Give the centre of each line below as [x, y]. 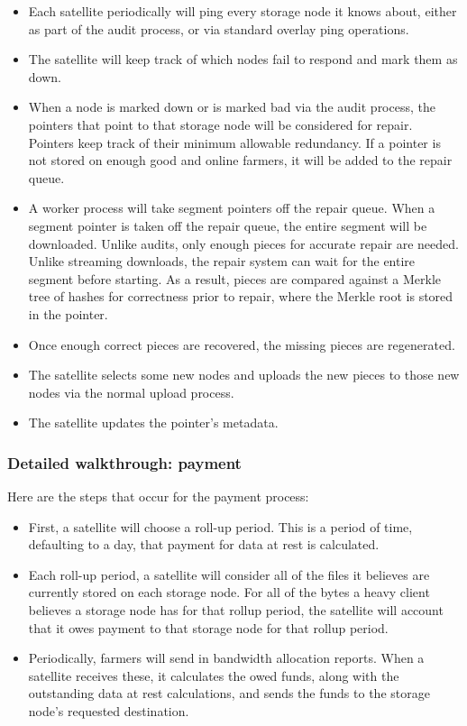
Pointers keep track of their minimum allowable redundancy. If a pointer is [234, 142]
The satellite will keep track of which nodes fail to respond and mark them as [243, 59]
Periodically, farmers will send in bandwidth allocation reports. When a [226, 658]
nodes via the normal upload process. [131, 392]
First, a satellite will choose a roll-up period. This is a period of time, [220, 526]
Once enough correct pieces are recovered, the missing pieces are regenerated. [242, 344]
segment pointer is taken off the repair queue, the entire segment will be [228, 225]
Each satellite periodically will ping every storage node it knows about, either [243, 11]
